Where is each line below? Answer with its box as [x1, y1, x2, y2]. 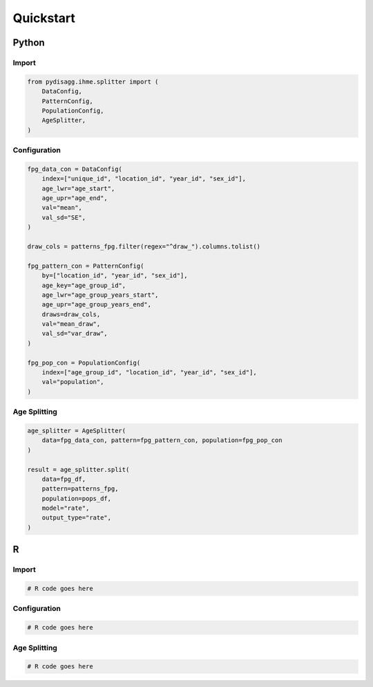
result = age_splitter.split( [27, 466, 130, 473]
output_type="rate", [41, 514, 112, 522]
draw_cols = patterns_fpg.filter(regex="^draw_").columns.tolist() [27, 242, 261, 250]
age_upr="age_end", [41, 194, 108, 202]
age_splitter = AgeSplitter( [27, 426, 126, 434]
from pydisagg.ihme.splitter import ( [27, 77, 159, 86]
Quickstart [12, 10, 76, 26]
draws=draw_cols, [41, 310, 101, 318]
